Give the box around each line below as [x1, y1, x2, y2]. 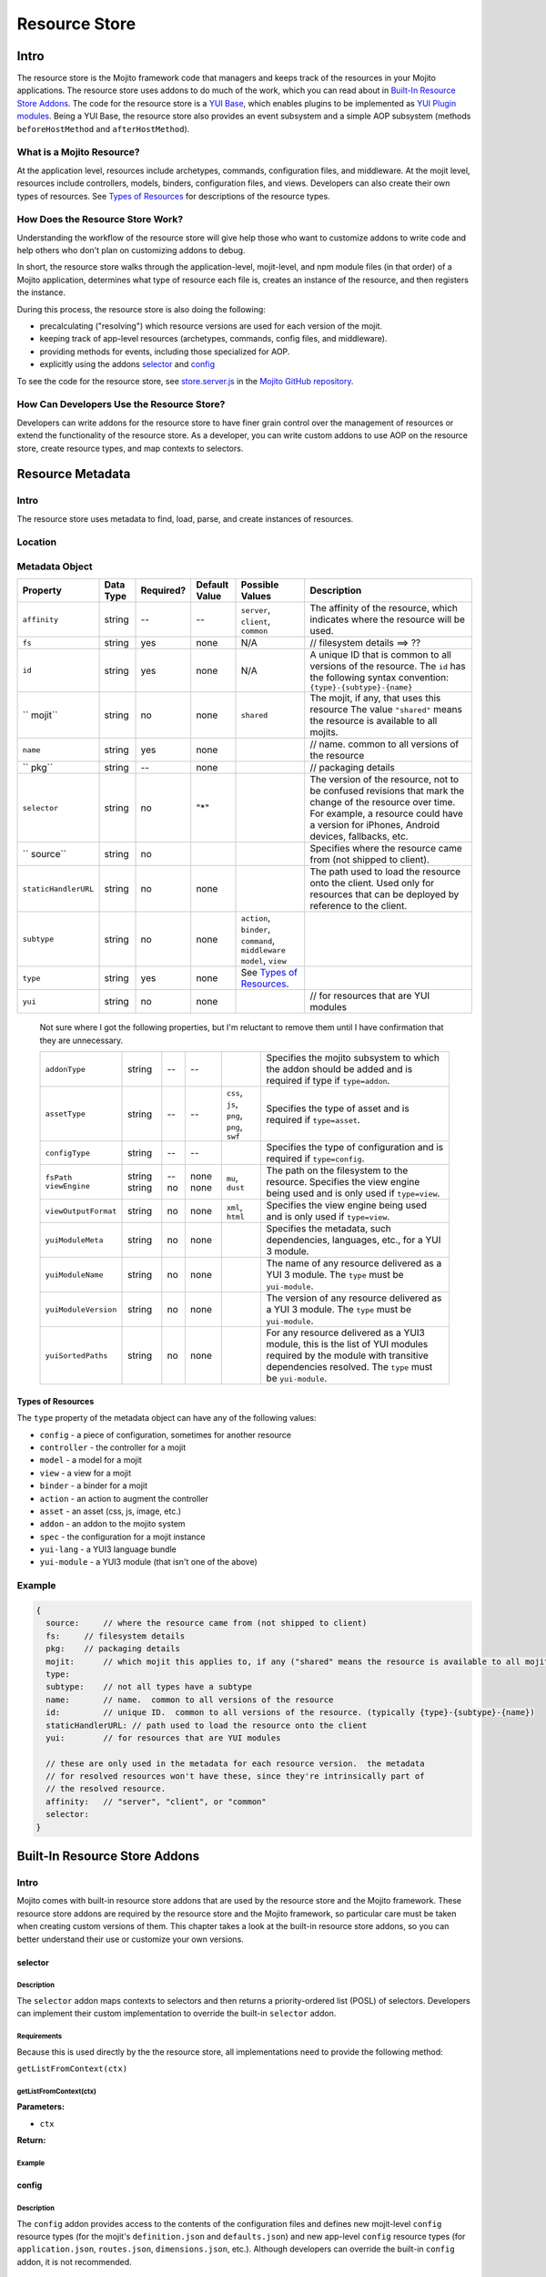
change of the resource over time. [309, 796, 456, 809]
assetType [45, 1109, 86, 1119]
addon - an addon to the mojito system [39, 1518, 186, 1529]
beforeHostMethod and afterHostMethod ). [16, 123, 190, 134]
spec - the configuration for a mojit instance [39, 1531, 206, 1542]
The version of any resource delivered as [266, 1292, 442, 1304]
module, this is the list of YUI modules [266, 1338, 429, 1351]
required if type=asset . [266, 1113, 360, 1126]
